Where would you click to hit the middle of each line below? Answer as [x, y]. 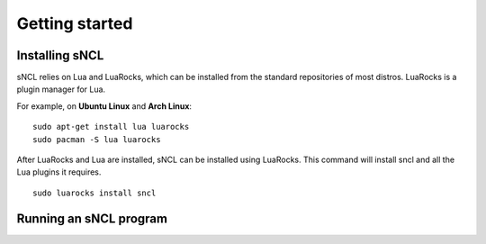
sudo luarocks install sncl [94, 193]
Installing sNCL [60, 55]
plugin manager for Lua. [61, 89]
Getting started [75, 23]
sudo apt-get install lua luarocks [111, 127]
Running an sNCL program [92, 218]
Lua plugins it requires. [59, 172]
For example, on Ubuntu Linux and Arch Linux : [104, 106]
